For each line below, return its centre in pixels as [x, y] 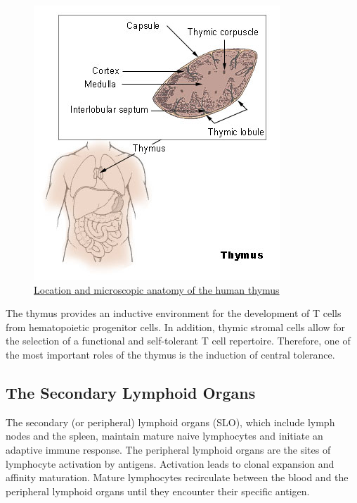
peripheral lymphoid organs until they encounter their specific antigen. [158, 491]
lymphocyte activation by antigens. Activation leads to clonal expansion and [170, 463]
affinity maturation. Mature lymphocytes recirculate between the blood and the [177, 477]
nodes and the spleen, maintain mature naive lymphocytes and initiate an [164, 436]
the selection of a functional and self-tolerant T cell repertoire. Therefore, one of [178, 341]
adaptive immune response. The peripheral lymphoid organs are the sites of [168, 449]
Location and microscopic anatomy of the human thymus [157, 289]
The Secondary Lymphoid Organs [131, 392]
